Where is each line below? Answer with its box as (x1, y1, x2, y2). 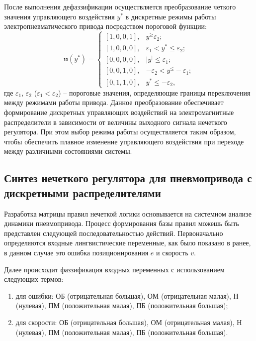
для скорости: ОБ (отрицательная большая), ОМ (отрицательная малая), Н (15, 317, 242, 327)
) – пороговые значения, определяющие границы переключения (58, 87, 251, 98)
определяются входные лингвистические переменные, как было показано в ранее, (4, 237, 251, 248)
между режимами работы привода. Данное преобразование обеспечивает (4, 97, 224, 108)
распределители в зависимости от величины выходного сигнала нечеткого (4, 116, 227, 127)
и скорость (156, 247, 188, 257)
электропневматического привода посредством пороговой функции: (4, 21, 207, 31)
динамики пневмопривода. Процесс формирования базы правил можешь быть (4, 218, 239, 228)
